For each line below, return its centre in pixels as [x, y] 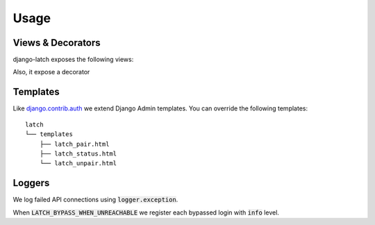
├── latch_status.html [78, 153]
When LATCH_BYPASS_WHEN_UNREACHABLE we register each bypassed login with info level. [146, 212]
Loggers [31, 183]
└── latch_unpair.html [78, 164]
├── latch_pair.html [74, 144]
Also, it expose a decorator [51, 72]
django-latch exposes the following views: [73, 60]
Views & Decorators [57, 43]
